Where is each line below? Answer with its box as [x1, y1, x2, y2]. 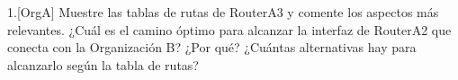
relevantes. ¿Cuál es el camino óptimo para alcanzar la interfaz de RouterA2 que [7, 20, 452, 39]
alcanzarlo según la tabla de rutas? [7, 55, 199, 74]
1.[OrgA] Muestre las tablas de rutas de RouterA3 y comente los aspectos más [7, 3, 439, 21]
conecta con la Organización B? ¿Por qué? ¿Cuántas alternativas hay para [7, 38, 417, 57]
